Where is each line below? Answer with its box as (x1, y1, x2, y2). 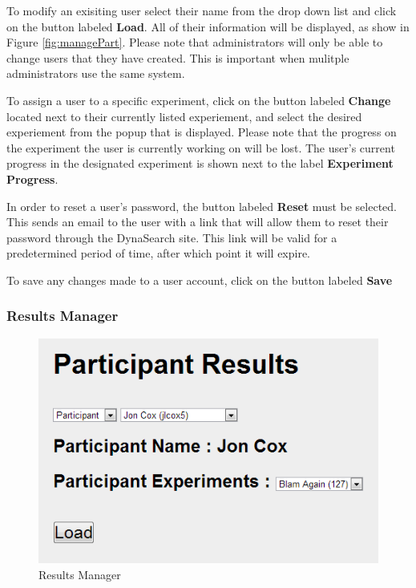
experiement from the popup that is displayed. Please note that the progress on (6, 124, 397, 140)
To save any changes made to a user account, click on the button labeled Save (6, 271, 393, 288)
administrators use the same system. (6, 65, 185, 82)
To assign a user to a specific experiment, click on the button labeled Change (6, 91, 391, 108)
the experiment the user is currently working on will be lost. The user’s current (6, 139, 395, 156)
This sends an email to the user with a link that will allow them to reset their (6, 213, 389, 230)
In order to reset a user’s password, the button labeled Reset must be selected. (6, 197, 397, 214)
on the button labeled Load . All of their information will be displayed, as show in (6, 18, 410, 34)
